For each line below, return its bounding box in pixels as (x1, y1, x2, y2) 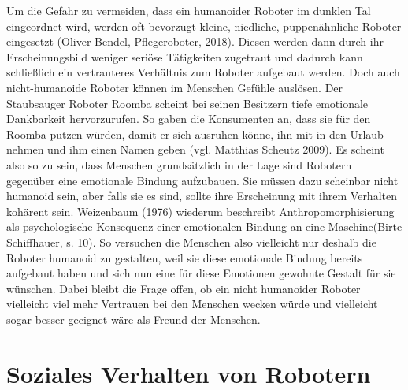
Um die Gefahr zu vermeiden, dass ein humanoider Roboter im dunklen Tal (6, 2, 371, 18)
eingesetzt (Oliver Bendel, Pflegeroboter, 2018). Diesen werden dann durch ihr (6, 33, 384, 50)
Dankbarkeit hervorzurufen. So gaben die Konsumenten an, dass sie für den (6, 110, 371, 127)
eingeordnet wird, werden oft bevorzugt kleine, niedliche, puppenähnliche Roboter (6, 17, 402, 34)
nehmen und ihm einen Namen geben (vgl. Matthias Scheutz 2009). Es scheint (6, 141, 384, 158)
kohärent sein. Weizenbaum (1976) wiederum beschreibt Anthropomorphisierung (6, 202, 395, 219)
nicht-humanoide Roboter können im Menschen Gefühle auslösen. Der (6, 79, 343, 95)
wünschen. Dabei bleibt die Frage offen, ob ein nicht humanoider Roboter (6, 280, 361, 296)
